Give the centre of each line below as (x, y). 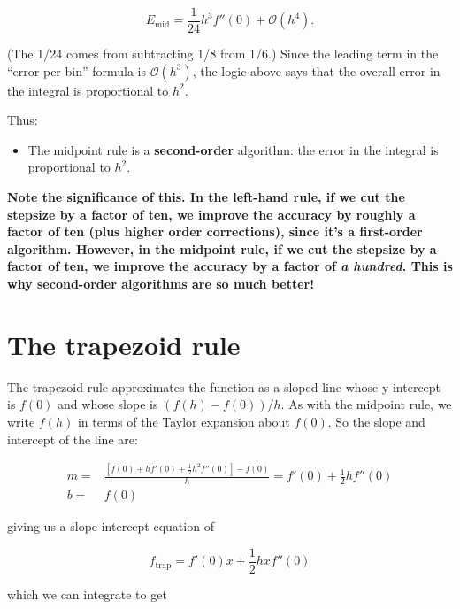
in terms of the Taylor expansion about (184, 421)
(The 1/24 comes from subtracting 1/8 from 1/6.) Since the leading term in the (223, 54)
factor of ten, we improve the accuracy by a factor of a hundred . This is (230, 266)
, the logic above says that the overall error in (316, 70)
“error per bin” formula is (77, 70)
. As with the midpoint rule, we (366, 404)
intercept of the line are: (73, 439)
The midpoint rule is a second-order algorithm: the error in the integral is (233, 149)
